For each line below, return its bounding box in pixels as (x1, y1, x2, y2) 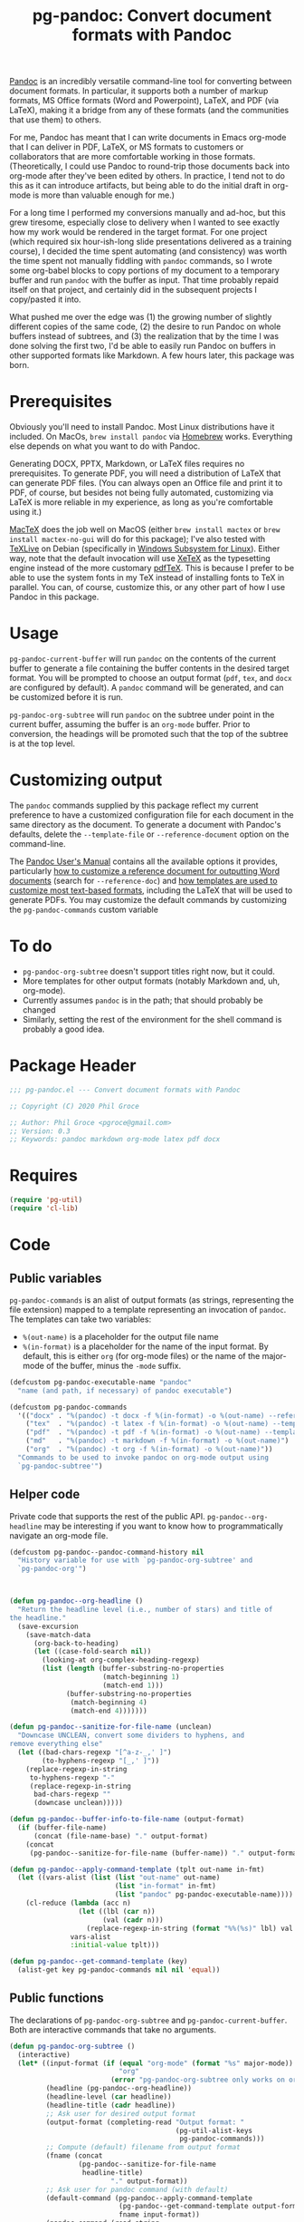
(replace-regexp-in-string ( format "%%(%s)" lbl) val (86, 1924, 294, 1933)
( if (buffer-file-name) (17, 1823, 107, 1832)
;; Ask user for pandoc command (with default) (45, 2185, 229, 2194)
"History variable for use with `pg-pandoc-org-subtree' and (17, 1556, 253, 1565)
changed (22, 1004, 56, 1015)
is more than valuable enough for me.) (33, 189, 175, 200)
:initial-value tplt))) (70, 1941, 160, 1950)
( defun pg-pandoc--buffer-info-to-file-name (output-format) (9, 1815, 245, 1824)
